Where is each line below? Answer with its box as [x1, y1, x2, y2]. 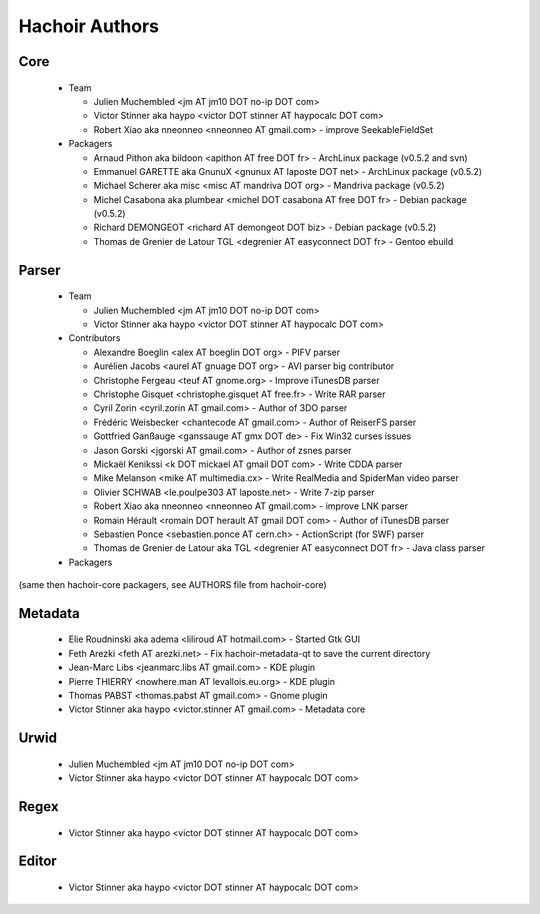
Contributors [68, 332, 121, 344]
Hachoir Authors [18, 15, 160, 37]
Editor [18, 853, 57, 870]
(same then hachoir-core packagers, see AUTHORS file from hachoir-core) [18, 579, 327, 591]
